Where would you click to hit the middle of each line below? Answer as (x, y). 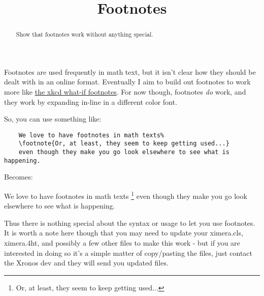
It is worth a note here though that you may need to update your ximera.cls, (124, 233)
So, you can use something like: (53, 119)
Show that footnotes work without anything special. (85, 34)
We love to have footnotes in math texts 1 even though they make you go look (126, 195)
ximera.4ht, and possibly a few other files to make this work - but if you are (122, 243)
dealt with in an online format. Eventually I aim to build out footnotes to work (127, 82)
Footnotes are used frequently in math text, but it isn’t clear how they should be (130, 71)
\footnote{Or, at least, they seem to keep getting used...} (124, 144)
